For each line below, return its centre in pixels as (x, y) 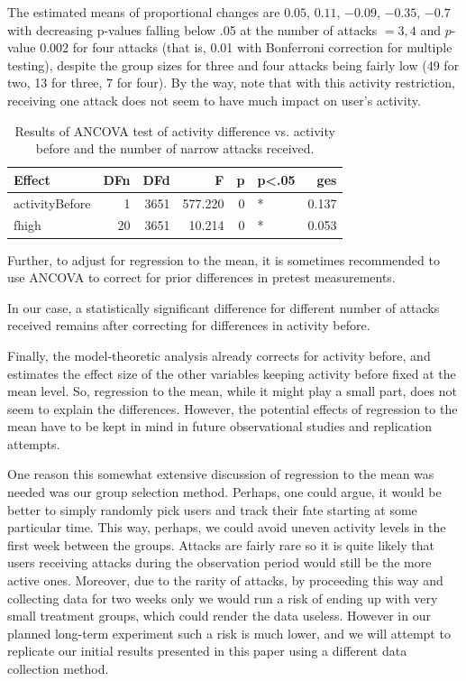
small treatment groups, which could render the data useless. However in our (219, 616)
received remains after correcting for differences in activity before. (189, 325)
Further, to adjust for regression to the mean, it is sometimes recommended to (224, 259)
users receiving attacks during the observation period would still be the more (219, 562)
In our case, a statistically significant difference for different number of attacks (224, 307)
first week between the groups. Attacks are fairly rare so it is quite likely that (221, 544)
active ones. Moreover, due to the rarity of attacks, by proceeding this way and (225, 580)
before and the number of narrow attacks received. (175, 148)
